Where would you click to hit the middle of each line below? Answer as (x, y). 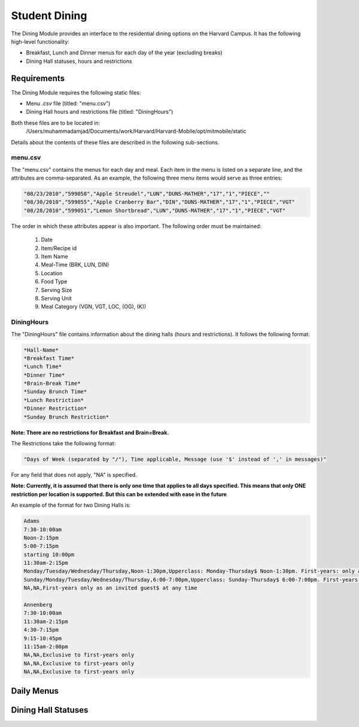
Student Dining (49, 16)
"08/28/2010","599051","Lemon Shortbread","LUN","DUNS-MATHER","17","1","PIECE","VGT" (155, 210)
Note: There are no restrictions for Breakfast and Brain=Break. (90, 432)
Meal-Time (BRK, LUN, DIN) (75, 265)
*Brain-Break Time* (52, 384)
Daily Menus (35, 691)
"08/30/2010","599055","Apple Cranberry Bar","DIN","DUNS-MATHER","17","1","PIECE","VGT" (159, 202)
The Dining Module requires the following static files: (76, 92)
